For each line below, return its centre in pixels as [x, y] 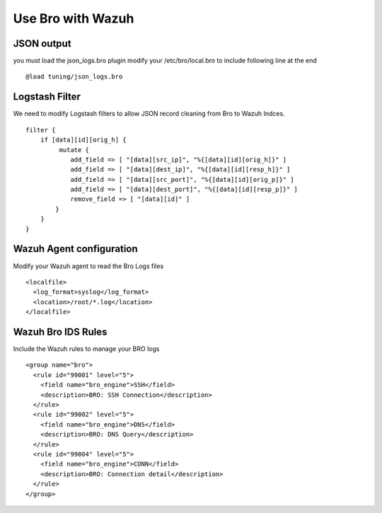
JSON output [42, 44]
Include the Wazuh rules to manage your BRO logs [86, 349]
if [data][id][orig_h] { [83, 140]
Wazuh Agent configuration [75, 249]
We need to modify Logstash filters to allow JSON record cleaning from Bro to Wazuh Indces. [149, 114]
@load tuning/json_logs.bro [74, 77]
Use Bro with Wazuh [74, 18]
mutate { [74, 150]
